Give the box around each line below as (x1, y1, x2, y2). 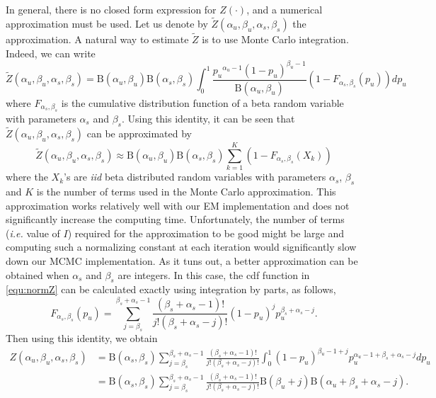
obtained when (6, 267, 69, 282)
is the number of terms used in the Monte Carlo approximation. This (36, 183, 336, 198)
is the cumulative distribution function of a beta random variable (61, 95, 344, 110)
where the (6, 169, 48, 184)
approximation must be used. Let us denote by (6, 16, 208, 30)
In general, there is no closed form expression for (6, 2, 217, 16)
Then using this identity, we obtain (6, 330, 158, 345)
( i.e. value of (6, 225, 60, 240)
